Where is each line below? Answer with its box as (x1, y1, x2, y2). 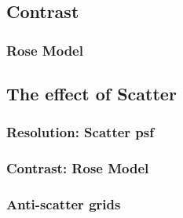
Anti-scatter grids (6, 194, 121, 214)
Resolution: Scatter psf (6, 122, 154, 142)
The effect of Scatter (6, 82, 177, 106)
